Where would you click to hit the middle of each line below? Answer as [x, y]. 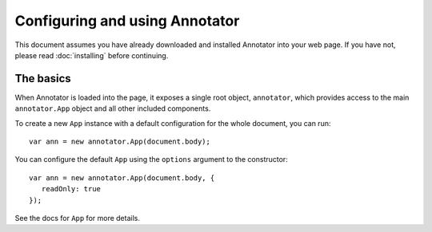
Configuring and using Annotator [127, 21]
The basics [43, 79]
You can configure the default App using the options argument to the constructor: [151, 159]
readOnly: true [71, 189]
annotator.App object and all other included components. [113, 108]
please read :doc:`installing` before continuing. [92, 55]
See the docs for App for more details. [77, 218]
